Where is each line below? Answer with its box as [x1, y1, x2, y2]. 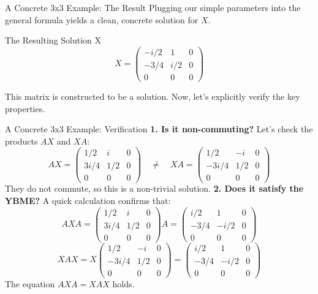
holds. [112, 277, 135, 290]
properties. [5, 102, 45, 115]
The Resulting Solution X [5, 34, 102, 47]
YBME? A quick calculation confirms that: [5, 194, 171, 207]
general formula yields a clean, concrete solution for [5, 13, 199, 26]
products [5, 134, 38, 147]
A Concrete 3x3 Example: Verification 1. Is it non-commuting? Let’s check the [5, 123, 313, 135]
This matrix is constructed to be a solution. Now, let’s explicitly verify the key [5, 89, 300, 102]
